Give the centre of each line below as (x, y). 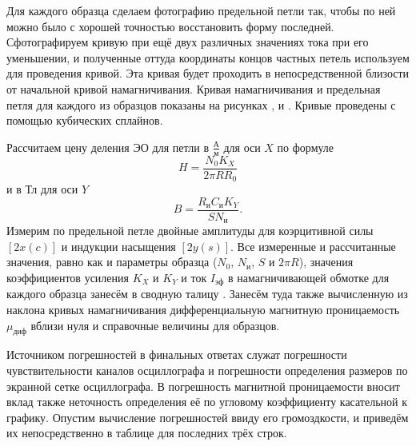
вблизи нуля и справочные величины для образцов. (155, 325)
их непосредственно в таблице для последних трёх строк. (147, 433)
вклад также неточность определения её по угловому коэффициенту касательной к (207, 402)
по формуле (306, 147)
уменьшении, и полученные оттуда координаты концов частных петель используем (208, 57)
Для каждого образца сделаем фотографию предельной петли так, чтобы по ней (201, 10)
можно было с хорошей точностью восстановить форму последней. (170, 26)
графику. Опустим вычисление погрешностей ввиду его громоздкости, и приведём (208, 417)
